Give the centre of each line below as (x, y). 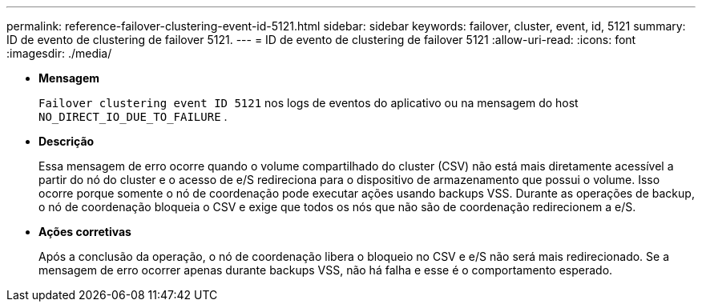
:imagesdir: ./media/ (59, 53)
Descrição (67, 141)
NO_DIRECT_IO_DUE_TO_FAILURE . (133, 116)
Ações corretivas (85, 232)
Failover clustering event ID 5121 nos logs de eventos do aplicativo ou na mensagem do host (309, 103)
